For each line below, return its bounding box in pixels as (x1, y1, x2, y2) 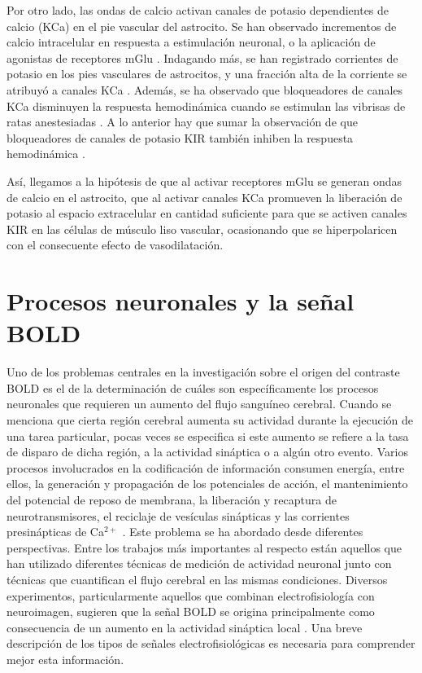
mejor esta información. (7, 650, 124, 667)
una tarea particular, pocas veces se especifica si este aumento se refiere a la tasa (7, 427, 409, 444)
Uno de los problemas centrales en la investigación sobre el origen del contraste (7, 363, 400, 380)
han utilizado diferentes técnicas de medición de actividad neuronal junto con (7, 555, 392, 572)
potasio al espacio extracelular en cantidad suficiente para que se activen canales (7, 205, 407, 222)
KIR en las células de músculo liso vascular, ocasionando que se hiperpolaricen (7, 220, 398, 237)
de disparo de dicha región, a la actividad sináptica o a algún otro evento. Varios (7, 443, 408, 460)
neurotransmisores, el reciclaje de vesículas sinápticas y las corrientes (7, 507, 350, 524)
